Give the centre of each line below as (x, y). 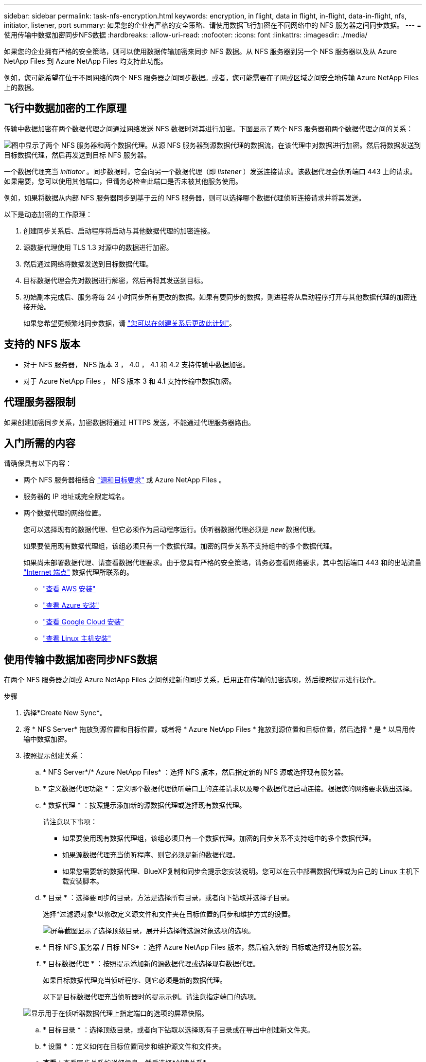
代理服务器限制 (40, 402)
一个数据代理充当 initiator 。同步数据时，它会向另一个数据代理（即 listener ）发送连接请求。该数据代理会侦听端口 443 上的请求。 (210, 171)
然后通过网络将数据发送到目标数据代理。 (88, 264)
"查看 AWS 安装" (69, 589)
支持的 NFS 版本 (42, 344)
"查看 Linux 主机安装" (77, 638)
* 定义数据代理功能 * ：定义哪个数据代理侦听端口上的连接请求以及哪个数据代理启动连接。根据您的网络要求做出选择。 (230, 789)
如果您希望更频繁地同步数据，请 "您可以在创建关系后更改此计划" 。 (130, 323)
